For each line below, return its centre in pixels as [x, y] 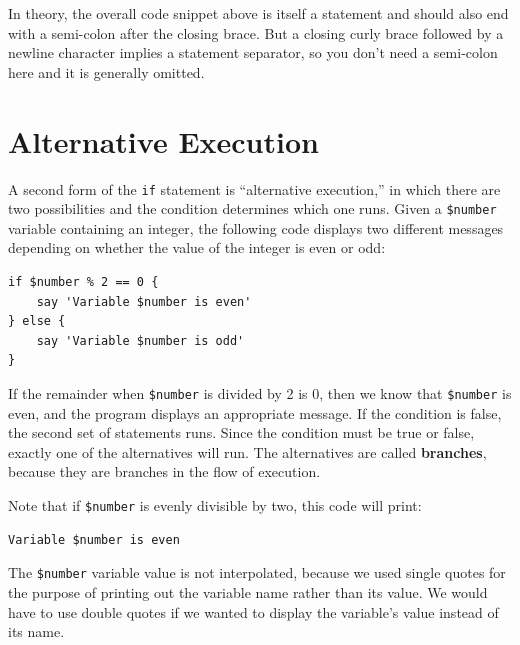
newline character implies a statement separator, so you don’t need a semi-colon [253, 52]
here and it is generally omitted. [106, 71]
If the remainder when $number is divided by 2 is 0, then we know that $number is [260, 392]
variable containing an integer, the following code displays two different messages [256, 227]
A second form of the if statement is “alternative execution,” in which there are [254, 188]
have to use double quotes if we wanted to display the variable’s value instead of [253, 611]
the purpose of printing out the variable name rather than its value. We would [248, 591]
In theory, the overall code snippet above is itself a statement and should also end [258, 13]
